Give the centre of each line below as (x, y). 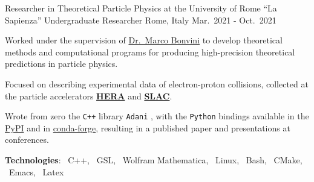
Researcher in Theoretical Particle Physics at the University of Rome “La (141, 8)
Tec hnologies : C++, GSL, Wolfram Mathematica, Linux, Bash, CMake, (154, 160)
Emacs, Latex (36, 171)
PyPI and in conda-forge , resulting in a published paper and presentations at (148, 127)
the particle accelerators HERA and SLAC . (89, 96)
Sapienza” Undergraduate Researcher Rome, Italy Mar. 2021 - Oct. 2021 (141, 20)
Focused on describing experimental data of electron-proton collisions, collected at (157, 83)
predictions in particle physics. (61, 64)
